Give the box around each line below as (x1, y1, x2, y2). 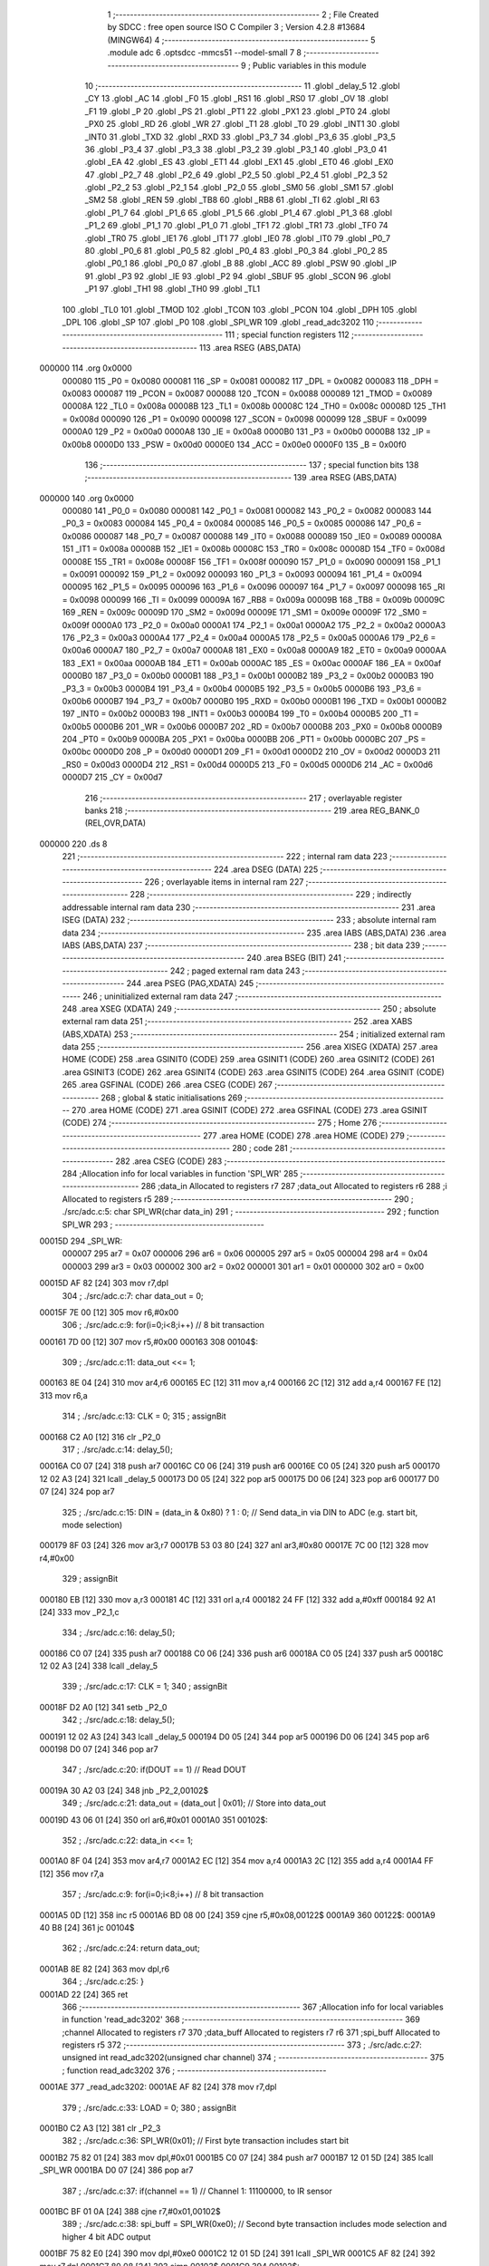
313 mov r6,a (39, 1390, 88, 1400)
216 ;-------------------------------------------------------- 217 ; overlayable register (84, 792, 403, 803)
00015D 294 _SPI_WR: (39, 1235, 123, 1246)
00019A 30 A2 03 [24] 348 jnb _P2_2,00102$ (39, 1785, 209, 1796)
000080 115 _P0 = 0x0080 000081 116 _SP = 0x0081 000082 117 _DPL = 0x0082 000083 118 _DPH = (62, 375, 439, 386)
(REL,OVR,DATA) (84, 818, 147, 828)
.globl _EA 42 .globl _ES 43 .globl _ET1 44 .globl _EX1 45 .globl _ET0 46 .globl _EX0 (84, 157, 394, 168)
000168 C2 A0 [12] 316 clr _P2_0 (39, 1431, 161, 1442)
